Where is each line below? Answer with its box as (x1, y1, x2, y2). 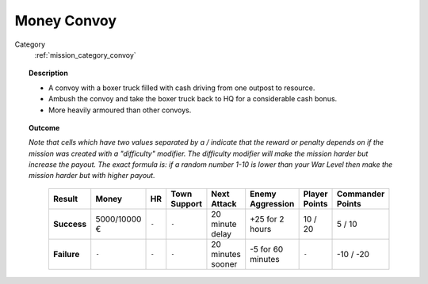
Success (52, 218, 87, 229)
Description (29, 68, 69, 78)
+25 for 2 (250, 214, 285, 225)
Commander (336, 188, 385, 199)
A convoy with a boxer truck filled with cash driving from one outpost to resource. (48, 83, 315, 93)
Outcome (29, 123, 60, 132)
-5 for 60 (250, 244, 284, 255)
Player (303, 188, 328, 199)
